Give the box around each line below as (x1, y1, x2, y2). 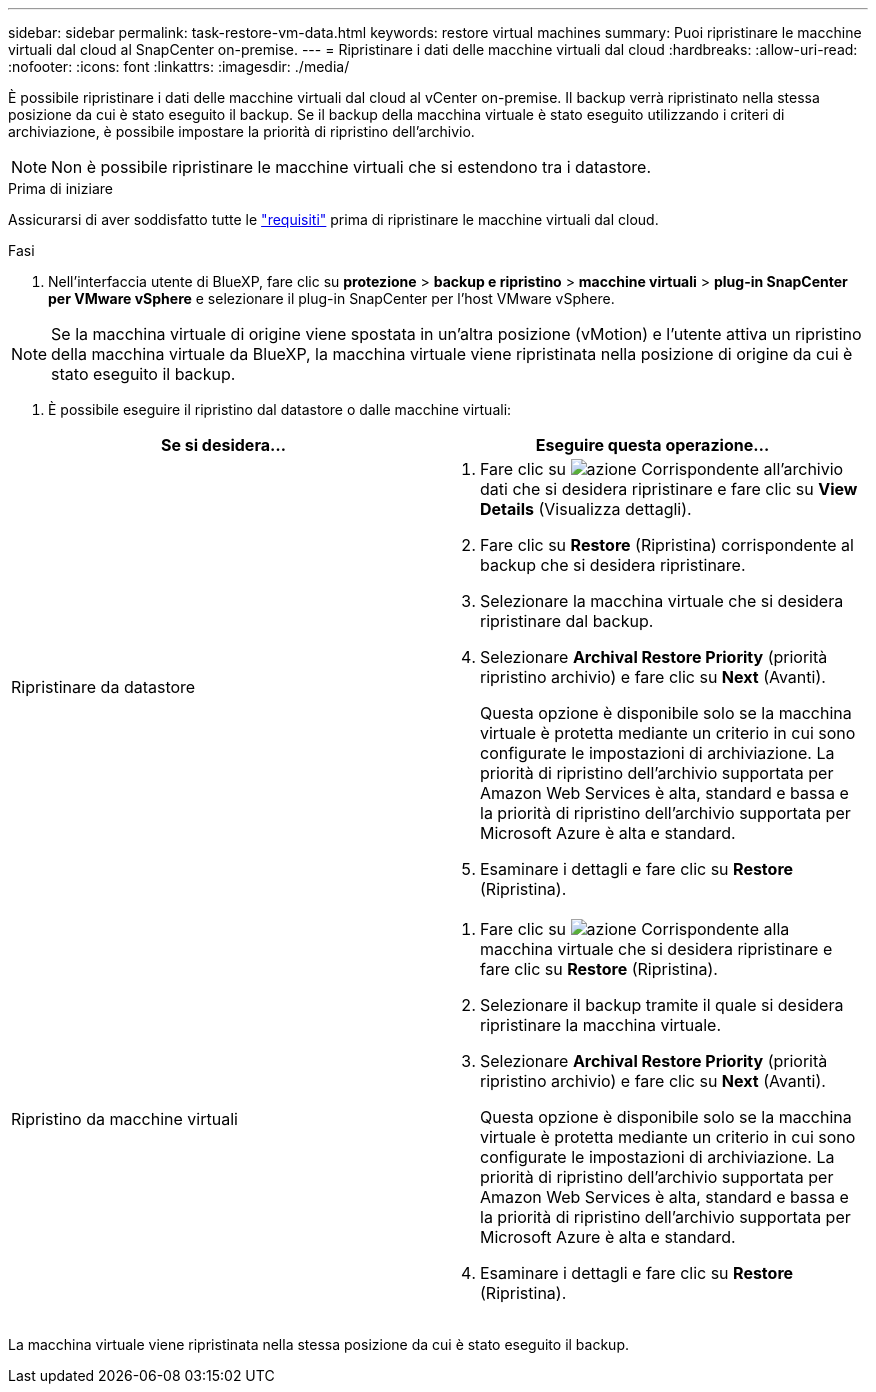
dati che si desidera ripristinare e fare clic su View (480, 479, 858, 499)
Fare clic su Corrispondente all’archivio (480, 459, 844, 479)
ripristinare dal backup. (480, 611, 654, 631)
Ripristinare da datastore (11, 677, 196, 697)
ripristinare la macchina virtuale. (480, 1015, 722, 1035)
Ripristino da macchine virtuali (11, 1109, 238, 1129)
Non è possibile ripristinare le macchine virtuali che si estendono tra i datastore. (51, 157, 652, 177)
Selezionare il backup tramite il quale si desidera (480, 995, 844, 1015)
